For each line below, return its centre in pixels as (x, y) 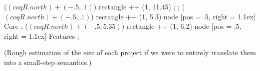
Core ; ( (16, 26)
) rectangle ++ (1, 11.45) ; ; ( (139, 6)
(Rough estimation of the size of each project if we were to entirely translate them (130, 52)
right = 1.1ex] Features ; (42, 35)
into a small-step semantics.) (48, 62)
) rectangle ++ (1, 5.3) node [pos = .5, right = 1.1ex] (173, 16)
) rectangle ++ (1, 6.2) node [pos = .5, (181, 26)
